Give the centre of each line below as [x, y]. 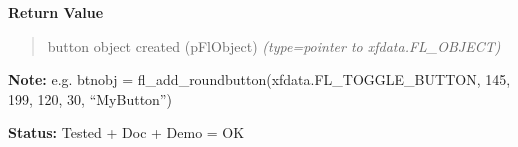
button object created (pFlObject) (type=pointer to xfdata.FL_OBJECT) [274, 45]
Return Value [56, 12]
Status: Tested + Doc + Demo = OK [126, 132]
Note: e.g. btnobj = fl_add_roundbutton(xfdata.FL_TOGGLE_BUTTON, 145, [259, 79]
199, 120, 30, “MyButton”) [90, 98]
